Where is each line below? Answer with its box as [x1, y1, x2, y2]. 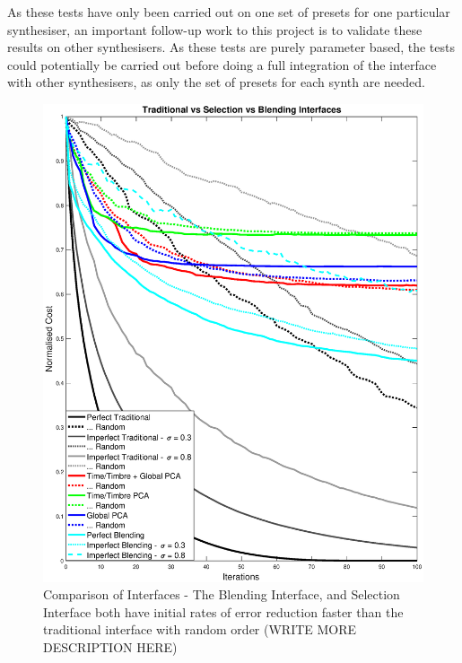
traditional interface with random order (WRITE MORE [43, 620, 357, 639]
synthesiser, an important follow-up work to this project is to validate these [7, 20, 423, 39]
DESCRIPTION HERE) [43, 638, 178, 657]
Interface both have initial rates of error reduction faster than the [43, 602, 404, 621]
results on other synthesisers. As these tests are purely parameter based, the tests [7, 38, 455, 57]
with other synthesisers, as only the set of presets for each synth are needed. [7, 73, 425, 92]
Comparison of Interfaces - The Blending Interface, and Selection [43, 585, 400, 604]
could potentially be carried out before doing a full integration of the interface [7, 55, 437, 74]
